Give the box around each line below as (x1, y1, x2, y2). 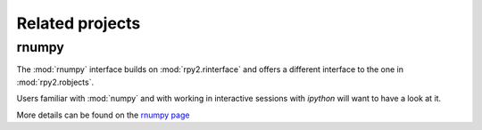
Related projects (16, 13, 141, 33)
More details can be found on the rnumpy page (16, 110, 190, 120)
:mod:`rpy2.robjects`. (16, 77, 94, 87)
